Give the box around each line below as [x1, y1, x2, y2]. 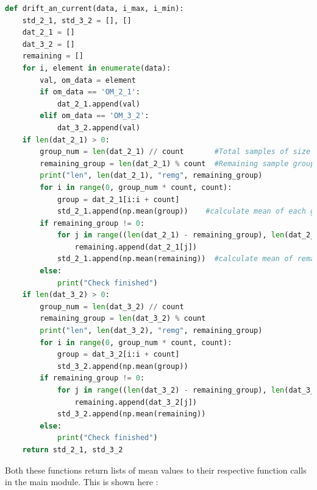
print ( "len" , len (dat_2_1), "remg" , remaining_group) [40, 171, 263, 180]
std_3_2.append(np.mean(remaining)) [57, 410, 206, 419]
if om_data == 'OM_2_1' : [40, 88, 140, 97]
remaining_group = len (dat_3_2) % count [40, 314, 206, 323]
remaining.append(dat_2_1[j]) [74, 242, 197, 251]
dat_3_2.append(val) [57, 123, 140, 132]
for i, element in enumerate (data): [22, 63, 171, 72]
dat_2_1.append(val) [57, 99, 140, 108]
